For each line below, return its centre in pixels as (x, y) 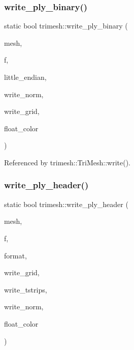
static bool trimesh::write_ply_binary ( (66, 26)
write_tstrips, (26, 289)
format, (15, 255)
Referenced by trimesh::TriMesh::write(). (68, 162)
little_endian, (25, 77)
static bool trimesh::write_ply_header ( (66, 204)
